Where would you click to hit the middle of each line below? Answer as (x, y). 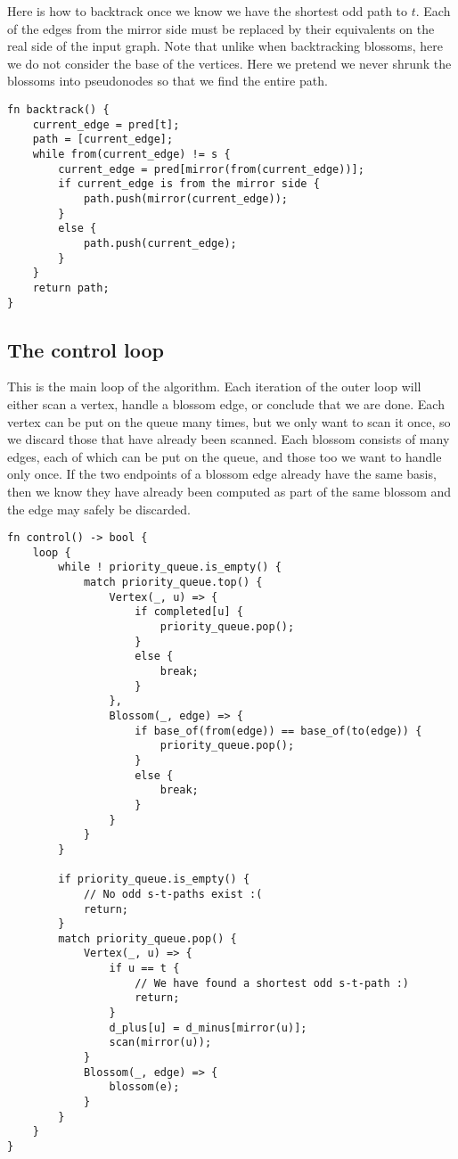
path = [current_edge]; (103, 140)
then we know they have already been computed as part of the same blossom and (229, 491)
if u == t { (144, 969)
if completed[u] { (189, 612)
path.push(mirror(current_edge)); (185, 198)
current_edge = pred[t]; (106, 124)
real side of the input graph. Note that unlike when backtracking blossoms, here (225, 46)
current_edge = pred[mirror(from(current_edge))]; (211, 169)
